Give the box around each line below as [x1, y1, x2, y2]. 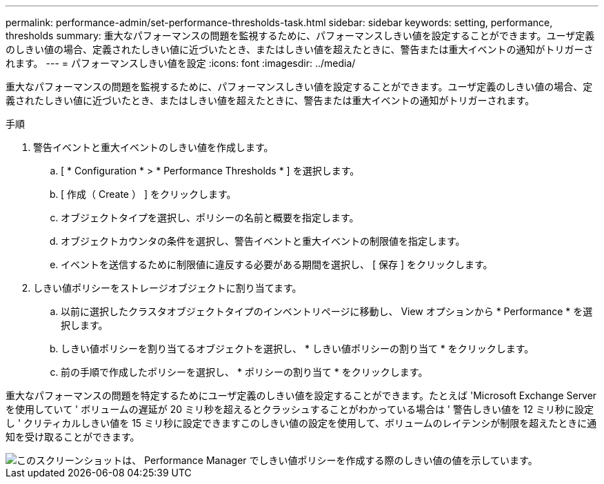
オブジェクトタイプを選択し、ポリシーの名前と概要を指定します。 [61, 212, 359, 223]
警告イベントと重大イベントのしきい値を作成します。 [33, 141, 274, 153]
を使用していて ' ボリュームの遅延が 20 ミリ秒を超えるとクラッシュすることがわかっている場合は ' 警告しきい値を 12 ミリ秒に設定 [6, 403, 594, 415]
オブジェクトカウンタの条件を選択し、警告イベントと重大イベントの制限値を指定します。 [61, 235, 465, 247]
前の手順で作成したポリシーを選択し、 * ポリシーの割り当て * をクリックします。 [61, 366, 428, 378]
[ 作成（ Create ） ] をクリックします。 [61, 188, 236, 200]
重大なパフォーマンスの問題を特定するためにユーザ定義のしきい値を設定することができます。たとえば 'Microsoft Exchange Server [6, 390, 597, 401]
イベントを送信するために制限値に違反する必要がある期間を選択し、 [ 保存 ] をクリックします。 [61, 259, 493, 270]
